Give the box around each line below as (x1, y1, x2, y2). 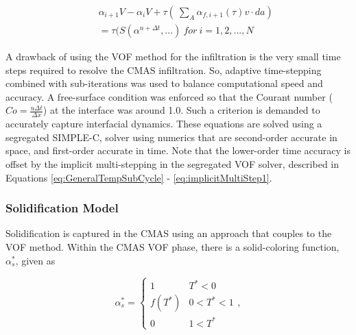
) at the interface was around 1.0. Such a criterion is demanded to (43, 103, 320, 117)
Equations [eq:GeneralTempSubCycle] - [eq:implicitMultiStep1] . (5, 170, 272, 184)
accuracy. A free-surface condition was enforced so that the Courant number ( (5, 89, 333, 103)
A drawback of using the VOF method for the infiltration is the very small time (5, 49, 341, 64)
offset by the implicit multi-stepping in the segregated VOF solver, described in (5, 157, 340, 171)
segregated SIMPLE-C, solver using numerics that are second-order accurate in (5, 129, 337, 144)
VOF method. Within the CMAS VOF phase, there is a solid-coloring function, (5, 240, 340, 254)
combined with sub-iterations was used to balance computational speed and (5, 76, 323, 90)
